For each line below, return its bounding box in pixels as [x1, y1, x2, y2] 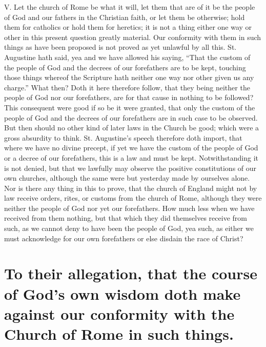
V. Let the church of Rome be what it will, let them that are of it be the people [4, 2, 255, 12]
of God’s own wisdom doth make [4, 283, 241, 304]
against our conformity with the [4, 303, 235, 324]
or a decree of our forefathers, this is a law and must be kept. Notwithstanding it [4, 152, 259, 163]
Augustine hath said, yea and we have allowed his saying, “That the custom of [4, 51, 251, 62]
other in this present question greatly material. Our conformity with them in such [4, 31, 261, 42]
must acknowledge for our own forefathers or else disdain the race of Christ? [4, 233, 243, 243]
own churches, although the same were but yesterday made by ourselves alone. [4, 172, 250, 183]
